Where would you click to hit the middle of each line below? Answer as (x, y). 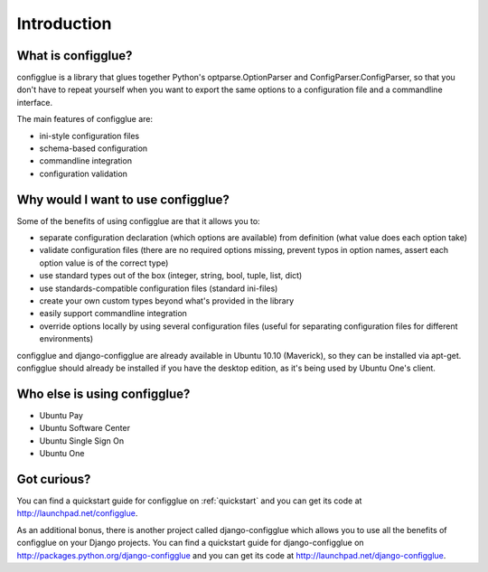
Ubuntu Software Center (85, 428)
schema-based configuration (94, 148)
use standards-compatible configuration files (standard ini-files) (159, 288)
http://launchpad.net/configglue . (77, 513)
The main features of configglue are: (85, 119)
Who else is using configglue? (103, 394)
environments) (66, 339)
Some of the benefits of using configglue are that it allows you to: (139, 220)
